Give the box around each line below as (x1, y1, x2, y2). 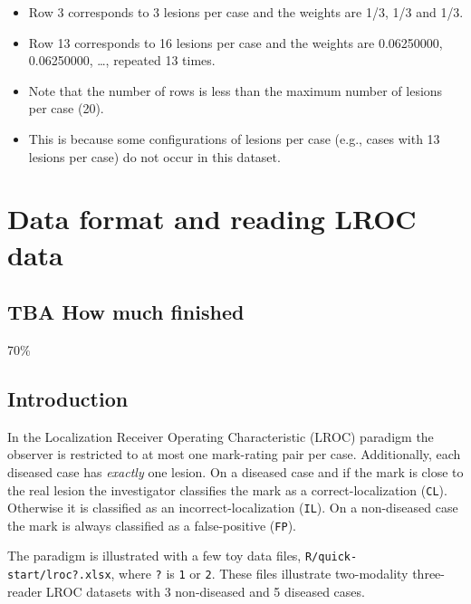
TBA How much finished (7, 298, 245, 326)
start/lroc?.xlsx (7, 569, 111, 582)
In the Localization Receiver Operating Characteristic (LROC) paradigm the (7, 427, 434, 446)
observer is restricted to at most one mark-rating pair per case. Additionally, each (7, 445, 461, 464)
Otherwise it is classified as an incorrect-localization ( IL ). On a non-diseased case (7, 498, 458, 517)
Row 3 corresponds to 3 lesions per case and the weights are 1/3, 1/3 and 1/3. (28, 3, 464, 21)
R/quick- (304, 551, 358, 564)
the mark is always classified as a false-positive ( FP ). (7, 515, 296, 534)
